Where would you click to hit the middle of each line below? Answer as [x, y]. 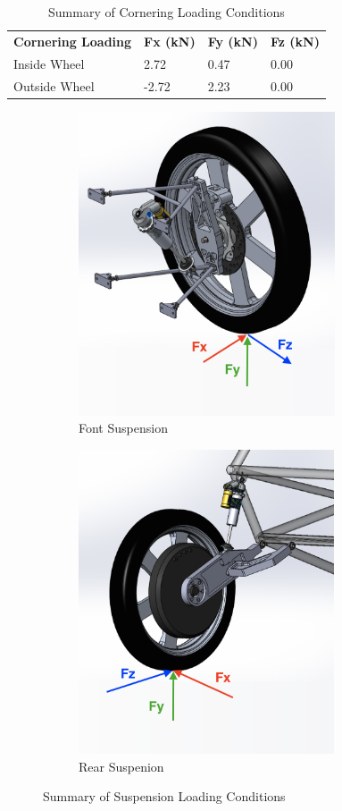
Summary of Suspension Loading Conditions [164, 796]
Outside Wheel [54, 85]
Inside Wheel [49, 63]
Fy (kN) [233, 41]
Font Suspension [123, 428]
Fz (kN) [295, 41]
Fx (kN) [170, 41]
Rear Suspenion [121, 766]
